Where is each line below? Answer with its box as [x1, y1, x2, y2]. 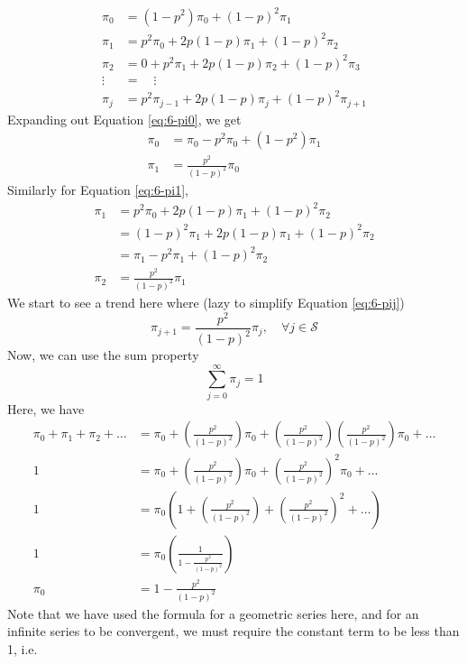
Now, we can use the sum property [7, 346, 199, 364]
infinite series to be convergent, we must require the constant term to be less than [7, 622, 460, 641]
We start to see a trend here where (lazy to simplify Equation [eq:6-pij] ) [7, 292, 405, 311]
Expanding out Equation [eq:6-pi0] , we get [7, 109, 242, 128]
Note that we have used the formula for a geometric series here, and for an [7, 604, 419, 622]
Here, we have [7, 399, 85, 418]
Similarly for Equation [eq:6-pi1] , [7, 180, 189, 198]
